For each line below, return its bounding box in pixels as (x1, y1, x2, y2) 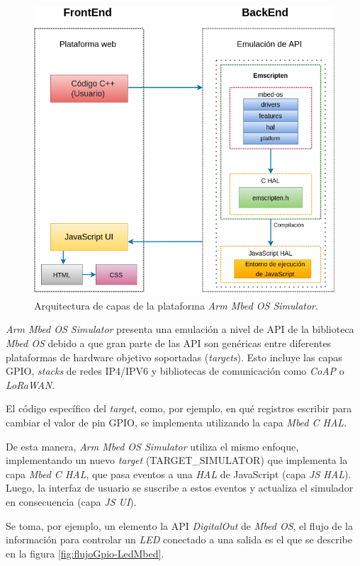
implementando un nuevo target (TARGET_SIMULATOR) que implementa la (6, 453, 348, 468)
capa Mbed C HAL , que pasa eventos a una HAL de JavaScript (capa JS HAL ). (6, 466, 351, 481)
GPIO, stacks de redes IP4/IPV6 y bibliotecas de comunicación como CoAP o (6, 363, 344, 378)
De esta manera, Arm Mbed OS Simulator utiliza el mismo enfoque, (6, 438, 299, 453)
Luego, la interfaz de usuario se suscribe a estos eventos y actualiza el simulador (6, 480, 354, 495)
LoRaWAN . (6, 377, 55, 392)
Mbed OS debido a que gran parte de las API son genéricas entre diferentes (6, 336, 332, 351)
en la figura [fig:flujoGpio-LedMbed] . (6, 545, 164, 560)
